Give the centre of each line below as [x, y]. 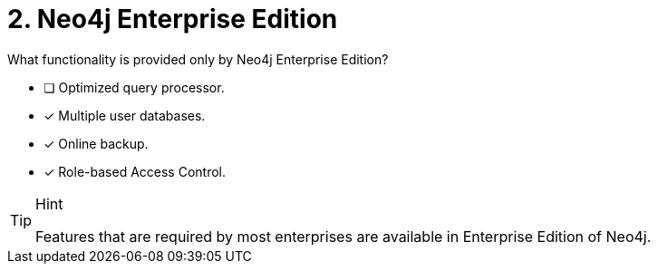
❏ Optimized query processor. [134, 87]
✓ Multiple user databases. [125, 115]
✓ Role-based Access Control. [135, 171]
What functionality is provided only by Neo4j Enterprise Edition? [198, 59]
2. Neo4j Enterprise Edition [173, 19]
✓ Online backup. [96, 143]
